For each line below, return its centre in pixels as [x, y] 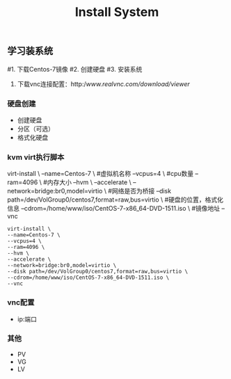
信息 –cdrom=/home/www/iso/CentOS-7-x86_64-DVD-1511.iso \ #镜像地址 [114, 209]
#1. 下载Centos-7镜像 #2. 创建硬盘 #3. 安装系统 [75, 69]
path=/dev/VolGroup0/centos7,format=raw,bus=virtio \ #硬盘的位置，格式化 [115, 200]
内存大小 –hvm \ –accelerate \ [89, 182]
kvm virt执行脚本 [36, 157]
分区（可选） [35, 129]
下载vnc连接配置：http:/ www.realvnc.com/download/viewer [103, 83]
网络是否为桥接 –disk [142, 191]
